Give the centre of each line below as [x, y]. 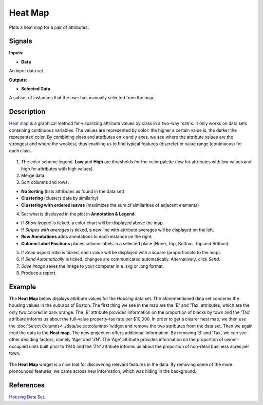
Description [27, 112]
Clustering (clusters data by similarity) [60, 198]
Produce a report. [39, 273]
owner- [232, 340]
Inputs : [16, 53]
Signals [21, 41]
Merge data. [33, 175]
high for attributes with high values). [57, 169]
